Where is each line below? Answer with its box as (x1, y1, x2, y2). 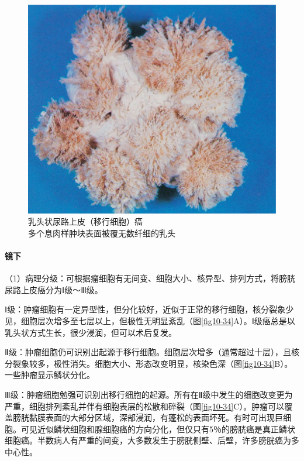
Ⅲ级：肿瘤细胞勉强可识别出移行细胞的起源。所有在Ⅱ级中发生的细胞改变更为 (5, 388, 293, 400)
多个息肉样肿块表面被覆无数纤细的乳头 (28, 226, 175, 239)
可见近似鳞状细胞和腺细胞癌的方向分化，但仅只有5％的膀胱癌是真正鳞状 (20, 422, 295, 435)
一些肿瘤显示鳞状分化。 (5, 369, 95, 381)
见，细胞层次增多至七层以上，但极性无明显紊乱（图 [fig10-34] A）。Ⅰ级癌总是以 (5, 314, 295, 326)
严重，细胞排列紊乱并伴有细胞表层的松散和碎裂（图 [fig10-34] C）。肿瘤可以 (5, 400, 285, 412)
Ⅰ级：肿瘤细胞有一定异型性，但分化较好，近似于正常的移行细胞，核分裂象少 (5, 303, 294, 315)
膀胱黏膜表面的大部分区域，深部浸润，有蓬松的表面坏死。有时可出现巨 (12, 411, 283, 424)
